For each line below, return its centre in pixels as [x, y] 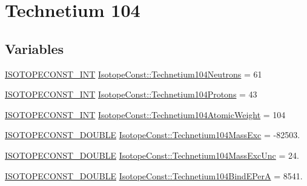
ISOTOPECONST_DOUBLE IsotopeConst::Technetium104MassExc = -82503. [153, 135]
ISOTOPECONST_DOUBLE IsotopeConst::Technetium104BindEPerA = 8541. [154, 175]
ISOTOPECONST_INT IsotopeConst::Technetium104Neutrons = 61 [134, 74]
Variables [35, 48]
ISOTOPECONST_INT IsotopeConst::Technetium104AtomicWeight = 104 [145, 114]
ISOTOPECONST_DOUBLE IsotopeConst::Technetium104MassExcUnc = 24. [152, 155]
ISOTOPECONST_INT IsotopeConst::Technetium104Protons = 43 [131, 94]
